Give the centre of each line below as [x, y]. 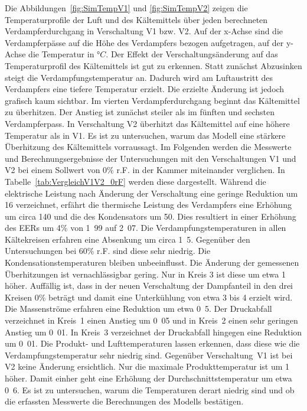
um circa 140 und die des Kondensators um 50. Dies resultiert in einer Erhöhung [151, 216]
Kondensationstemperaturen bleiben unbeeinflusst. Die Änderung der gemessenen [152, 262]
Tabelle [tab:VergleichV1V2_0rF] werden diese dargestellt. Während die [135, 181]
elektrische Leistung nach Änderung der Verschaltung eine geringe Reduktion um [151, 193]
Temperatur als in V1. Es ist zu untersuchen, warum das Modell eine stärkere [145, 135]
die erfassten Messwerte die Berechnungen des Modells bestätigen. [124, 401]
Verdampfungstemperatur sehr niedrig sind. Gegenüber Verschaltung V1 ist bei [149, 355]
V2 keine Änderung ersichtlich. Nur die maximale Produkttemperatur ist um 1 [147, 366]
